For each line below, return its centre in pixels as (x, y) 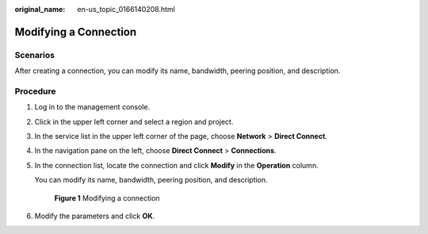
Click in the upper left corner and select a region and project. (134, 121)
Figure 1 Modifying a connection (107, 198)
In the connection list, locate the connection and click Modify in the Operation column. (176, 165)
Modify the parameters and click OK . (95, 216)
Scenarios (35, 55)
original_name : (40, 9)
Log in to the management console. (92, 107)
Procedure (35, 91)
